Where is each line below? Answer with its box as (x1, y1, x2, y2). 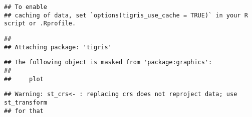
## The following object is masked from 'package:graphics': (4, 59, 212, 66)
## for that (4, 107, 44, 115)
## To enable (4, 3, 47, 10)
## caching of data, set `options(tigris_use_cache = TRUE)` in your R (4, 11, 248, 19)
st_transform (4, 99, 47, 106)
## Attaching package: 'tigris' (4, 43, 112, 51)
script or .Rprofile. (4, 20, 76, 27)
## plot (4, 75, 44, 83)
